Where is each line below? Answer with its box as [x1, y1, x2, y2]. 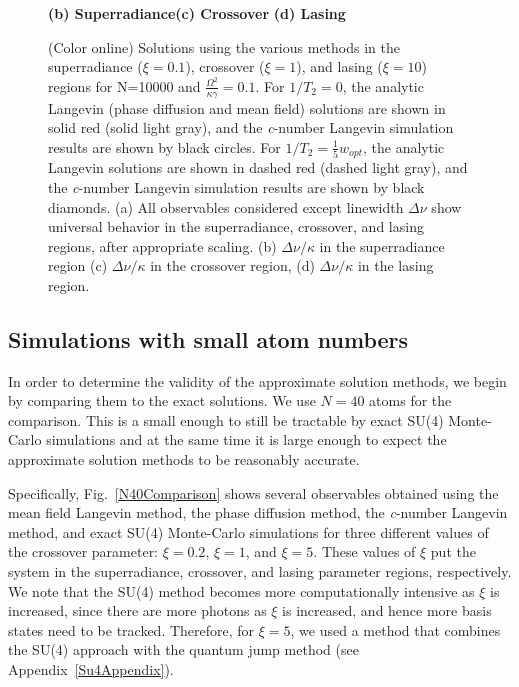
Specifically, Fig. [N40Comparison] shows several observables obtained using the [8, 482, 499, 503]
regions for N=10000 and [48, 75, 201, 96]
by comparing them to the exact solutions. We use [8, 390, 316, 411]
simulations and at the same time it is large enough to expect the [46, 429, 447, 450]
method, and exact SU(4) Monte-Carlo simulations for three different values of [8, 521, 489, 542]
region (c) [48, 255, 108, 276]
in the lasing [357, 255, 434, 276]
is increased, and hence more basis [282, 600, 492, 621]
